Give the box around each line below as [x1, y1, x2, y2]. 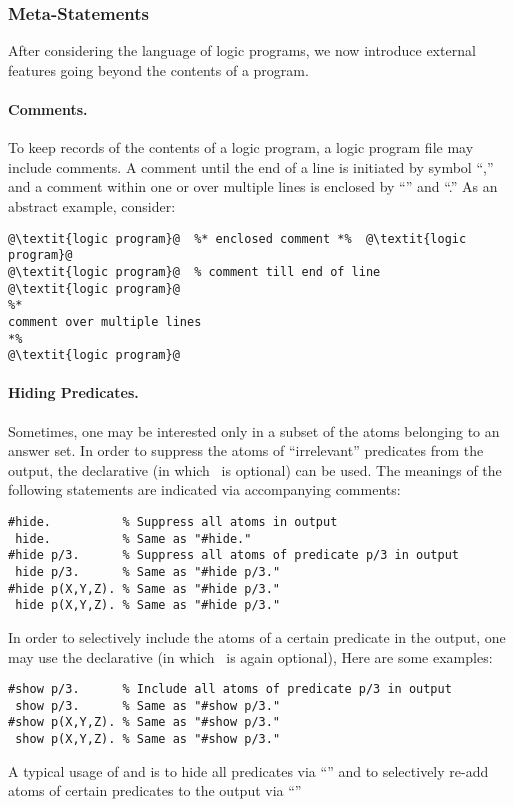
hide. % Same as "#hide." [15, 531, 252, 546]
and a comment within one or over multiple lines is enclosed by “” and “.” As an [8, 176, 498, 197]
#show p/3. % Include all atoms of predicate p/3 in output [8, 682, 452, 697]
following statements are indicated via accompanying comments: [8, 479, 401, 500]
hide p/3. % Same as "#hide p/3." [15, 564, 281, 579]
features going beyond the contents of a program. [8, 59, 309, 80]
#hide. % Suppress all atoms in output [8, 515, 338, 529]
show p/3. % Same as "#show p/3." [15, 698, 281, 713]
